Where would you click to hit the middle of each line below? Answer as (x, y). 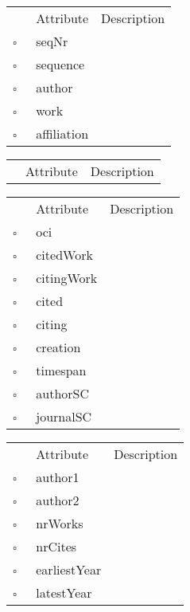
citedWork (64, 255)
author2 (58, 500)
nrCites (56, 546)
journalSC (64, 416)
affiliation (62, 133)
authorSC (63, 393)
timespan (61, 370)
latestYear (64, 592)
